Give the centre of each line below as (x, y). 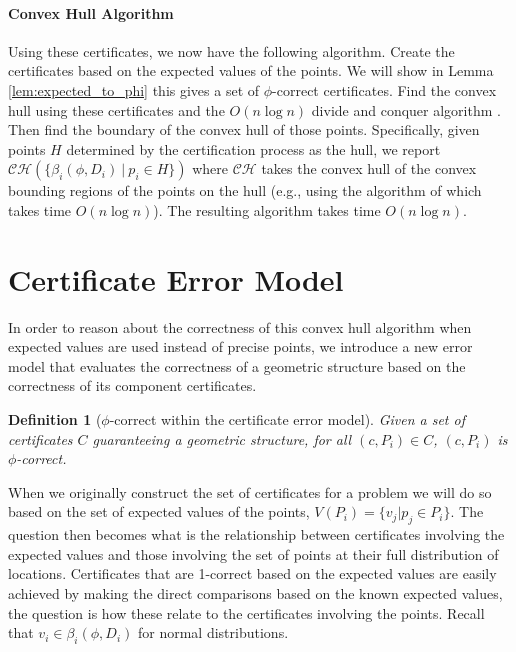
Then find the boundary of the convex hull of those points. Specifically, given (244, 129)
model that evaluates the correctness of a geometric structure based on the (237, 365)
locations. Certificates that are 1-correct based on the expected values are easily (252, 573)
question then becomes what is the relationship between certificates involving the (256, 534)
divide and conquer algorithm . (406, 109)
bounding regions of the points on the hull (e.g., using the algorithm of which (245, 190)
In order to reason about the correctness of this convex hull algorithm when (240, 326)
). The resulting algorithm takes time (267, 209)
